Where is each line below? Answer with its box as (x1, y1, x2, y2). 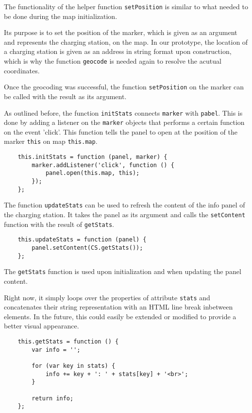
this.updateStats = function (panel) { (17, 236, 147, 243)
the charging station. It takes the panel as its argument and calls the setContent (4, 209, 246, 220)
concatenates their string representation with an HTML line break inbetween (4, 302, 233, 312)
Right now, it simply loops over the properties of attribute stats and (4, 292, 210, 302)
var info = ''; (32, 346, 81, 353)
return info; (32, 395, 74, 402)
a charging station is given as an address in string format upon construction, (4, 46, 232, 56)
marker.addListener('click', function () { (32, 161, 174, 169)
